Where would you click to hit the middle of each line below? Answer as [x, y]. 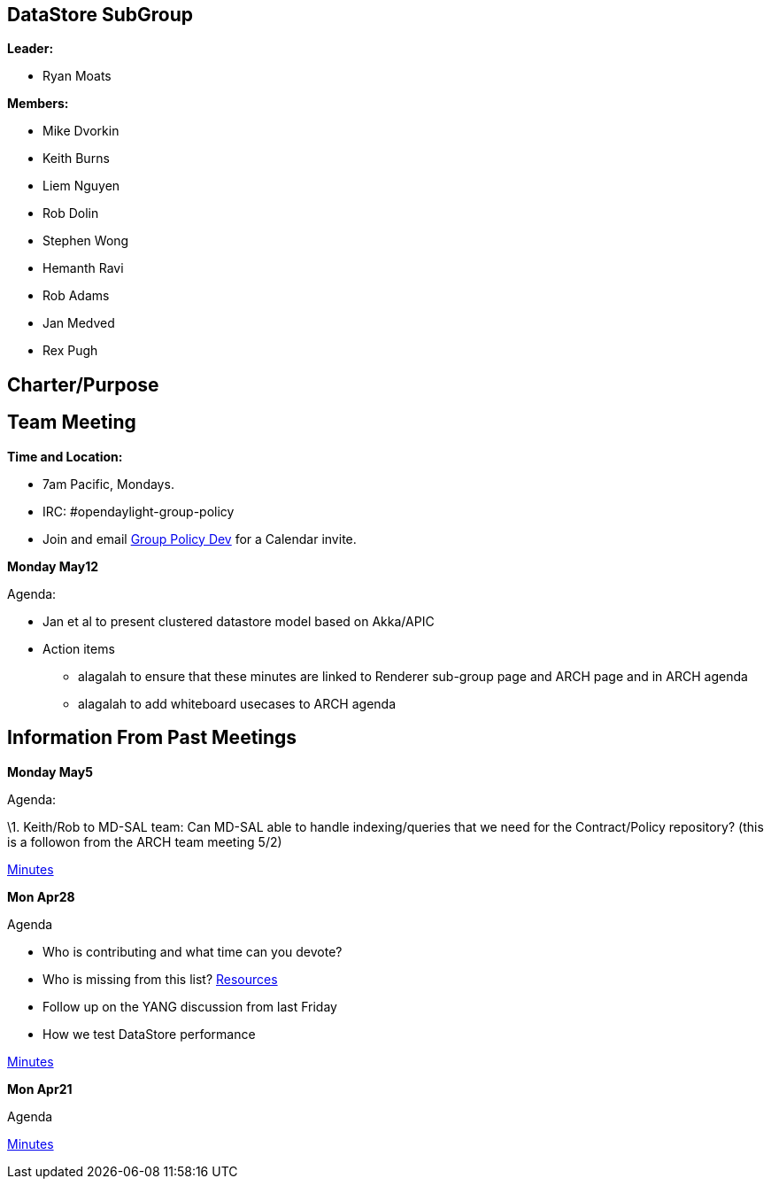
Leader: [31, 49]
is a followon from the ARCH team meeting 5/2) [145, 841]
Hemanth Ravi [83, 268]
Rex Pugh [70, 351]
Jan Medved [79, 323]
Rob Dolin [71, 213]
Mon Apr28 [41, 896]
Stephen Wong [86, 241]
